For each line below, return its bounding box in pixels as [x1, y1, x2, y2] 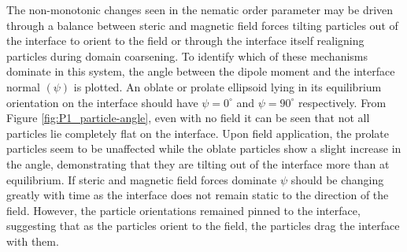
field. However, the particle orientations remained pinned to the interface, [6, 202, 361, 218]
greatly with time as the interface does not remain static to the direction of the [6, 187, 389, 203]
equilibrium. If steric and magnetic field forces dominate [6, 171, 277, 187]
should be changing [290, 171, 384, 187]
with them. [6, 232, 59, 249]
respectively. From [298, 94, 387, 110]
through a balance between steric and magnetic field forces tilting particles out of [6, 17, 398, 33]
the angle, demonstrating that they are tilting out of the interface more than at [6, 155, 390, 172]
